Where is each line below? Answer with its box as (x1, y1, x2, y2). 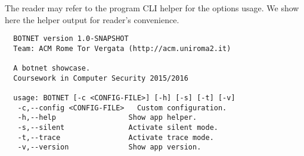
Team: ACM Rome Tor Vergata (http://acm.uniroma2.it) (13, 44, 231, 53)
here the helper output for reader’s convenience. (5, 13, 179, 26)
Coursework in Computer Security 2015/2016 (13, 74, 188, 82)
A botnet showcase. (13, 64, 91, 73)
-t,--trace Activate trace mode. (17, 133, 214, 142)
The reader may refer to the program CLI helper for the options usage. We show (5, 2, 299, 14)
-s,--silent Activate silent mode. (17, 123, 218, 132)
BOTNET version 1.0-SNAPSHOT (13, 34, 129, 43)
